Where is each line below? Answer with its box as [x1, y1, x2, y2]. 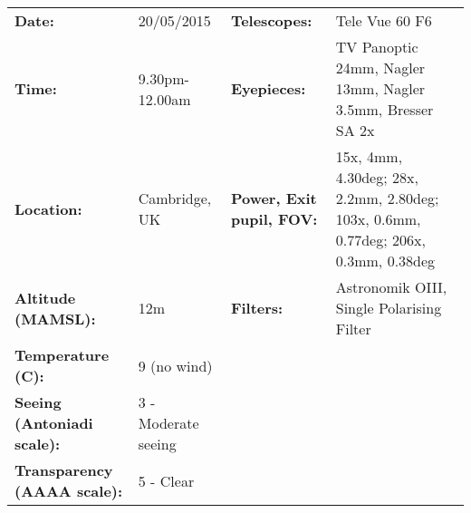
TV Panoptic [335, 36, 418, 57]
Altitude [14, 286, 76, 308]
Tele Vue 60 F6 [335, 10, 432, 31]
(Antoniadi [14, 412, 93, 433]
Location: [14, 198, 82, 219]
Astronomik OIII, [335, 276, 447, 297]
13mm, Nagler [335, 78, 426, 99]
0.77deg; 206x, [335, 229, 426, 250]
